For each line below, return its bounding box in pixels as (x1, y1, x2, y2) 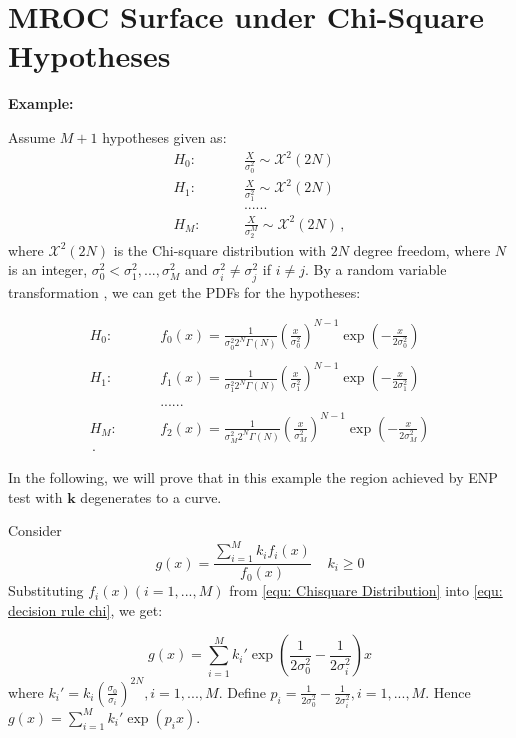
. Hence (425, 681, 471, 702)
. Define (218, 681, 266, 702)
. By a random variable (304, 259, 447, 280)
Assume (8, 126, 56, 147)
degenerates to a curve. (80, 486, 222, 507)
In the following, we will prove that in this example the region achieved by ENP (8, 467, 498, 488)
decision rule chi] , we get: (8, 599, 163, 620)
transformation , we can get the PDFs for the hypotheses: (8, 281, 361, 302)
